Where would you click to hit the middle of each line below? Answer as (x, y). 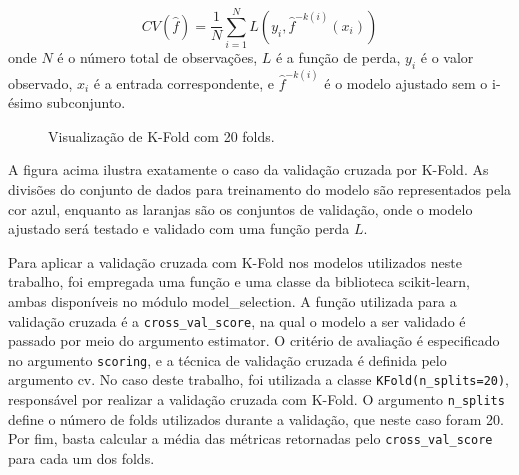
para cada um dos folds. (81, 457)
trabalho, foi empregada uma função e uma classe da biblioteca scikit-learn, (239, 281)
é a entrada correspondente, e (184, 82)
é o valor (447, 57)
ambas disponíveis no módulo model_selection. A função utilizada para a (232, 300)
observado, (40, 82)
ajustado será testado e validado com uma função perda (179, 228)
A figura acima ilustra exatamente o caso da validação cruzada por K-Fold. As (248, 169)
